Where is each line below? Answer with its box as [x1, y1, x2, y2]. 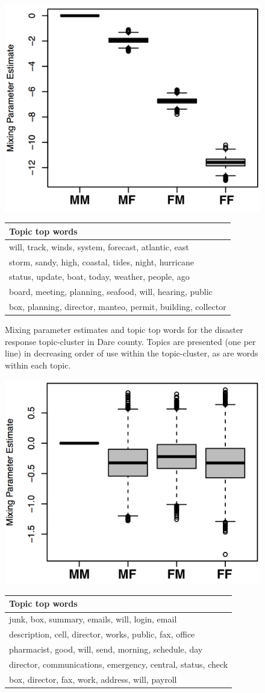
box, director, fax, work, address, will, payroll [9, 672, 177, 685]
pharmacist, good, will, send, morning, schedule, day [9, 642, 203, 655]
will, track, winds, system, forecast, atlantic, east [9, 240, 189, 253]
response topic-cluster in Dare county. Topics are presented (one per [5, 335, 256, 347]
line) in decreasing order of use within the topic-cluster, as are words [5, 347, 258, 359]
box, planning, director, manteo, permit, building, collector [9, 300, 226, 313]
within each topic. [5, 359, 71, 372]
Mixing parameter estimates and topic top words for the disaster [5, 323, 243, 336]
